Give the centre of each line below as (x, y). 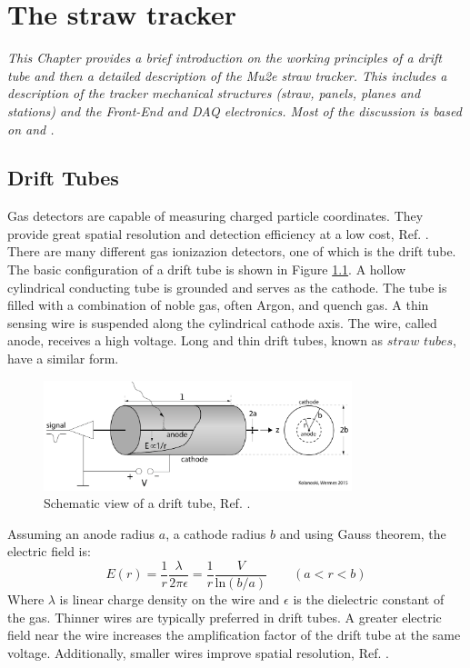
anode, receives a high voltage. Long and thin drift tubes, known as (195, 340)
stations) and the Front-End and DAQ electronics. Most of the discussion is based (235, 110)
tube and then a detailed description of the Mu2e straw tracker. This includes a (227, 75)
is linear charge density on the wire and (170, 598)
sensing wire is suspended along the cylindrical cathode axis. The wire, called (222, 322)
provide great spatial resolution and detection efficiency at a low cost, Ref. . (218, 233)
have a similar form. (63, 359)
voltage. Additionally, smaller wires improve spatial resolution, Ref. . (198, 652)
